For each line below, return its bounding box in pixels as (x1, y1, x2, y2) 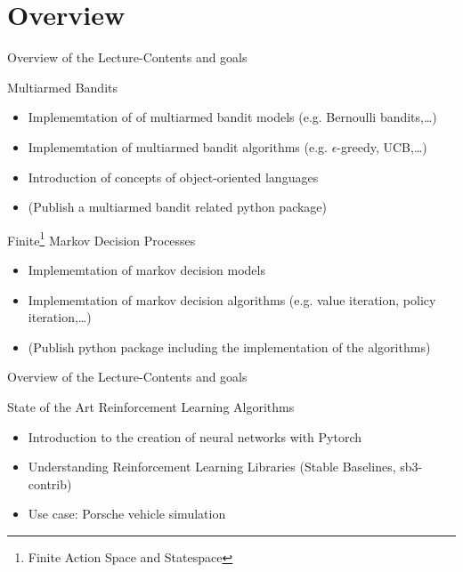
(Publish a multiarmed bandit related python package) (28, 197, 328, 216)
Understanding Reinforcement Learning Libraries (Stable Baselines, (28, 457, 396, 476)
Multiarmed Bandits (7, 77, 118, 96)
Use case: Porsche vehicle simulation (28, 504, 226, 523)
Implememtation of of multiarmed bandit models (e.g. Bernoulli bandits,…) (28, 108, 437, 126)
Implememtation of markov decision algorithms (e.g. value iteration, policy (28, 290, 436, 309)
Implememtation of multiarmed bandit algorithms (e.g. (28, 137, 328, 156)
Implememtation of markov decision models (28, 260, 265, 278)
